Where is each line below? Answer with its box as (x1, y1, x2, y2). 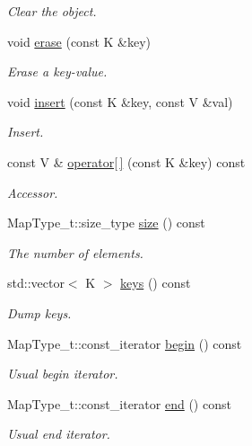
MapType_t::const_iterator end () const (7, 394, 231, 413)
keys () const (120, 273, 191, 292)
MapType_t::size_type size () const (7, 213, 205, 232)
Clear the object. (7, 2, 97, 20)
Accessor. (7, 183, 58, 201)
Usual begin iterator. (7, 364, 118, 383)
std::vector (7, 273, 65, 292)
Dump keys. (7, 303, 72, 322)
